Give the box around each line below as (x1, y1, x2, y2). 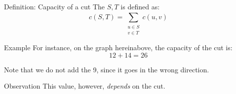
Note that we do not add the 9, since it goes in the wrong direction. (4, 64, 209, 74)
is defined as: (120, 1, 160, 11)
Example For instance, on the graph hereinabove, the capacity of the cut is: (4, 42, 233, 53)
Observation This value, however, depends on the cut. (4, 81, 165, 91)
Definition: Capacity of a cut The (4, 1, 105, 11)
